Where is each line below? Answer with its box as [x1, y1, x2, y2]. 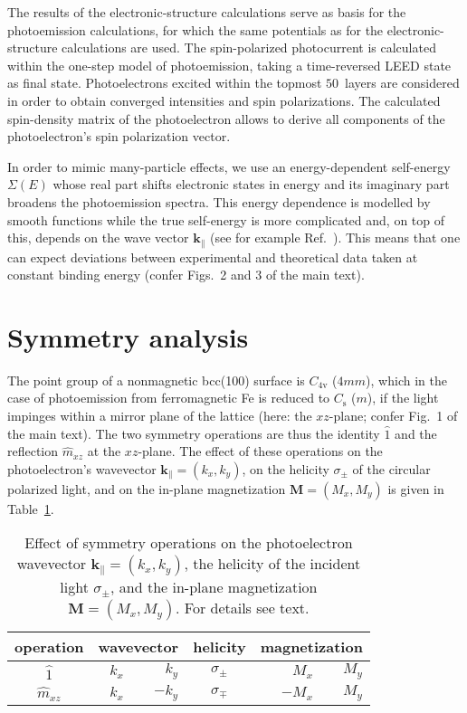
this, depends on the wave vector [7, 228, 189, 247]
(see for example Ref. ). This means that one [209, 228, 461, 247]
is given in [387, 479, 444, 498]
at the [87, 442, 121, 461]
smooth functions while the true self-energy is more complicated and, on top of [7, 210, 445, 229]
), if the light [367, 388, 439, 407]
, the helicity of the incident [184, 553, 361, 575]
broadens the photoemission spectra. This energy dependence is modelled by [7, 192, 431, 211]
